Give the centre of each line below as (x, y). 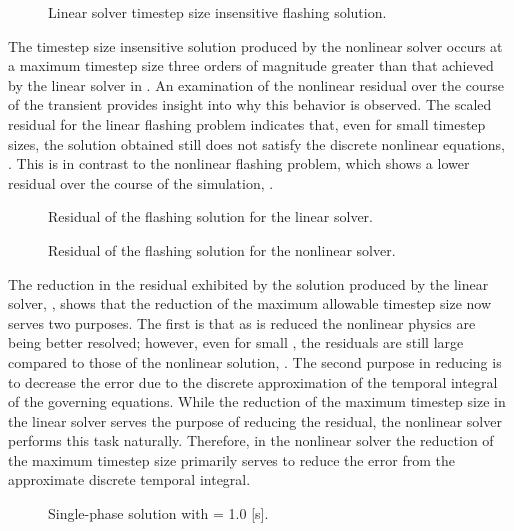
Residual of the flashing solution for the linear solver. (210, 216)
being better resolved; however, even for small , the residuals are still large (236, 342)
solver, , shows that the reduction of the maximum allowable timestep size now (250, 303)
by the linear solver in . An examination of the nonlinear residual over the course (256, 84)
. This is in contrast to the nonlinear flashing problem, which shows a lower (239, 163)
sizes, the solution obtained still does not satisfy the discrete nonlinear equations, (256, 143)
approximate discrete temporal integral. (129, 479)
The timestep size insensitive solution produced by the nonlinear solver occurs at (255, 45)
